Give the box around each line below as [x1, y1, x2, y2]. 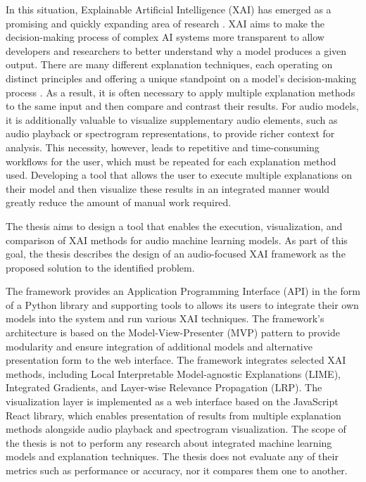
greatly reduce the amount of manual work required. [6, 195, 232, 210]
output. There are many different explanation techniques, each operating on [6, 57, 333, 72]
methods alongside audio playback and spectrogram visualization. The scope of [6, 421, 346, 436]
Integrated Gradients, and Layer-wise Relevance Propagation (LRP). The [6, 380, 322, 395]
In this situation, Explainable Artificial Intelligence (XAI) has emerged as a [6, 2, 332, 16]
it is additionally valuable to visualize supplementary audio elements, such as [6, 112, 338, 127]
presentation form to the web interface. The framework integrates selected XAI [6, 353, 346, 367]
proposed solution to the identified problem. [6, 260, 195, 274]
